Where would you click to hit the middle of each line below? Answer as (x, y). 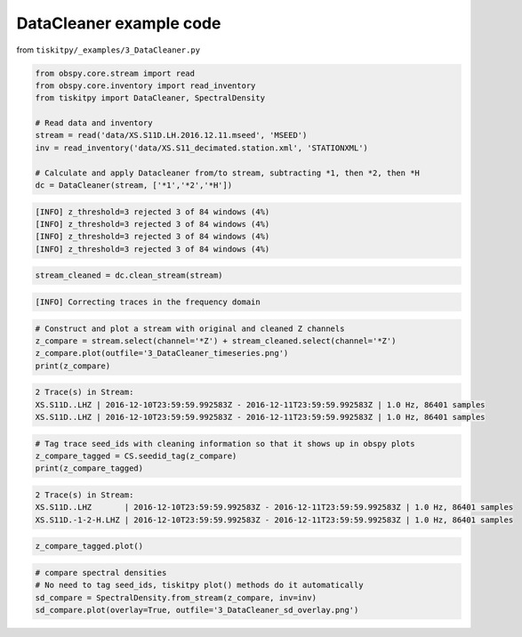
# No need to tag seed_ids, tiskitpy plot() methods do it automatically (199, 585)
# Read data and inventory (94, 123)
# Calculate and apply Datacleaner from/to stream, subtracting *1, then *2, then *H (227, 173)
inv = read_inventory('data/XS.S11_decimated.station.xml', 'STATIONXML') (202, 148)
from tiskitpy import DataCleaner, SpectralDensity (150, 98)
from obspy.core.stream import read (115, 73)
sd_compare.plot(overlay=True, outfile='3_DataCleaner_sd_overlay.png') (197, 610)
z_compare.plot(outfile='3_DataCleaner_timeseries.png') (162, 353)
